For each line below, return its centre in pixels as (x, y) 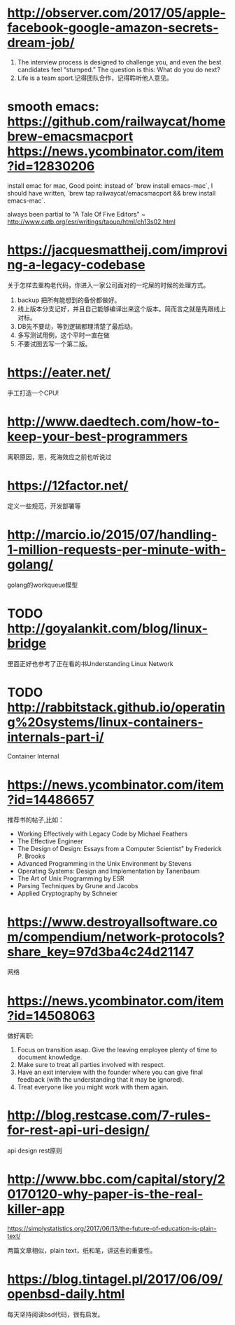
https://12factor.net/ (68, 485)
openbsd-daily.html (66, 1294)
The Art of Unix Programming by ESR (71, 878)
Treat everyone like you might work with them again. (93, 1087)
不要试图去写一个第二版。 (54, 344)
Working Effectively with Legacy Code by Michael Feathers (102, 834)
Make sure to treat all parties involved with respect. (91, 1065)
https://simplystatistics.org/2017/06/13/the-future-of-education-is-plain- (112, 1229)
